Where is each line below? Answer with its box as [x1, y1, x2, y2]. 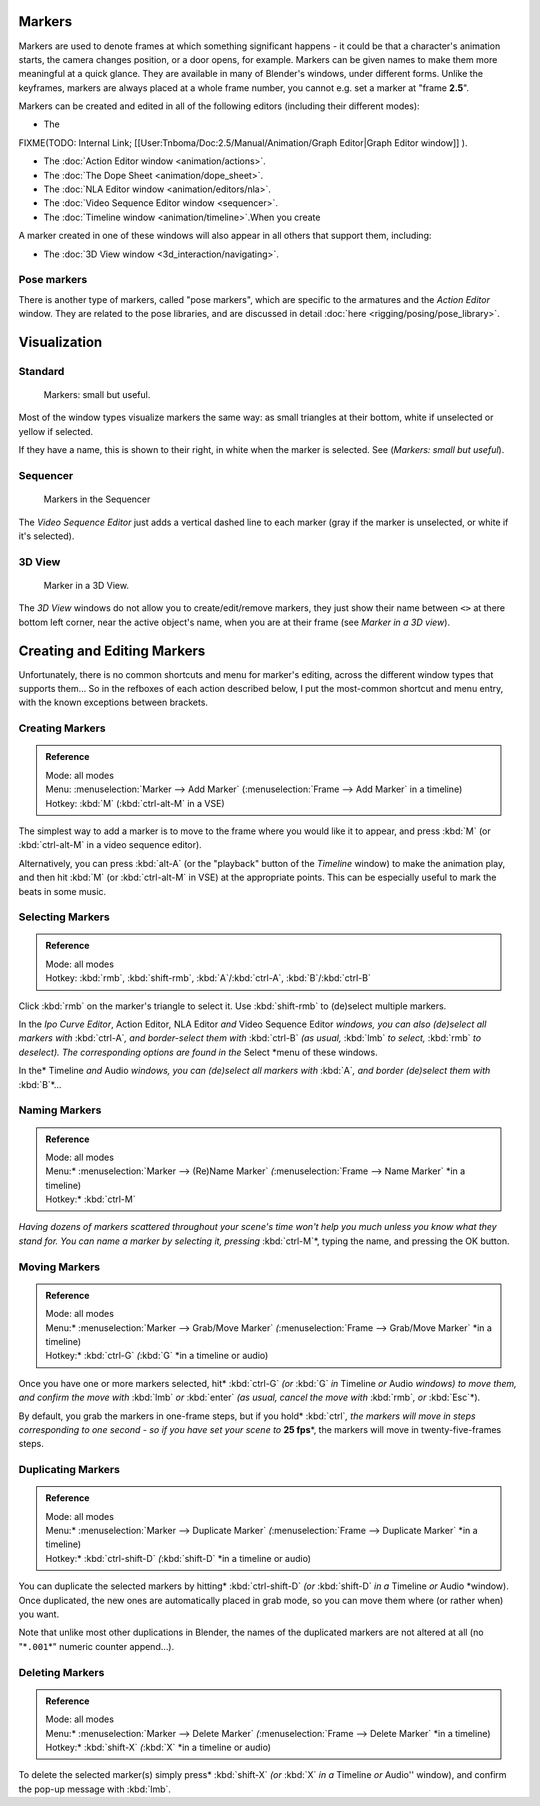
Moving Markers [18, 1260, 100, 1274]
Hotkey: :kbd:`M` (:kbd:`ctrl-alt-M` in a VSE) [45, 797, 225, 809]
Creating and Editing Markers [18, 642, 206, 659]
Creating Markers [18, 721, 106, 735]
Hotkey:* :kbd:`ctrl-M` [45, 1193, 136, 1205]
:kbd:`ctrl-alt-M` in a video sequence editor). [18, 839, 202, 851]
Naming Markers [18, 1103, 102, 1117]
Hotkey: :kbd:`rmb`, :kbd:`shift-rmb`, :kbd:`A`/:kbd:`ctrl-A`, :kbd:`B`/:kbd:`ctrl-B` [45, 972, 372, 984]
